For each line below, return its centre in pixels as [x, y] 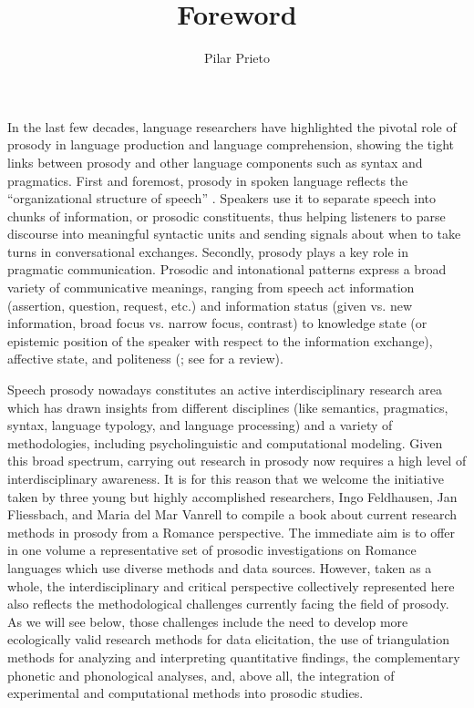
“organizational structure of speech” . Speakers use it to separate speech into [222, 198]
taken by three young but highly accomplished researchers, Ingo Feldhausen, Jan [232, 496]
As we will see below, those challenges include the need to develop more [208, 621]
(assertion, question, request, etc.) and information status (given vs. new [210, 305]
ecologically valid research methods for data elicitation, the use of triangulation [228, 639]
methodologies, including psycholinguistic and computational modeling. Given [225, 442]
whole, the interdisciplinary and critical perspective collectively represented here [231, 585]
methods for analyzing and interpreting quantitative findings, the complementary [234, 657]
